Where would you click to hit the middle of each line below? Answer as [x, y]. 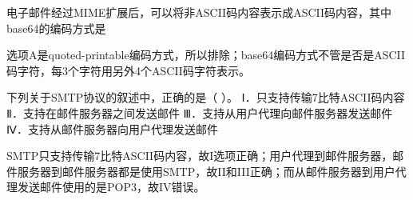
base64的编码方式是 [56, 28]
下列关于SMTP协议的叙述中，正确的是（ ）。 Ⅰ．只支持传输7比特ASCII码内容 [206, 97]
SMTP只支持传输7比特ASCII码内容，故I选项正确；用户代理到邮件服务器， [200, 156]
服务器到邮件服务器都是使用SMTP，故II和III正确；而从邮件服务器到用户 [206, 171]
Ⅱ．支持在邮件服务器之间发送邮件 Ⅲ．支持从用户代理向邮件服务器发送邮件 [200, 112]
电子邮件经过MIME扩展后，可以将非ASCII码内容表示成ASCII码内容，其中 [199, 12]
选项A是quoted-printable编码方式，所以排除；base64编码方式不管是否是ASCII [206, 55]
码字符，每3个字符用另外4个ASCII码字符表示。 [128, 70]
